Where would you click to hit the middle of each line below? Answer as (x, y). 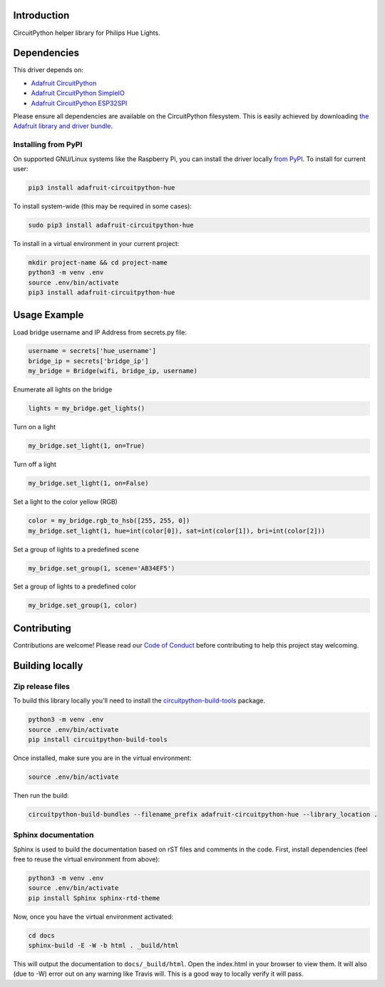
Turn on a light (35, 427)
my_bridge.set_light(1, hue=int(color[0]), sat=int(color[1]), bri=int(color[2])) (177, 531)
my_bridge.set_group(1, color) (83, 605)
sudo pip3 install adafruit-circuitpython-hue (111, 225)
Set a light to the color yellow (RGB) (65, 502)
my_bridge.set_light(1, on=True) (87, 446)
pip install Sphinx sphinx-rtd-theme (94, 898)
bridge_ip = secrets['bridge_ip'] (88, 361)
